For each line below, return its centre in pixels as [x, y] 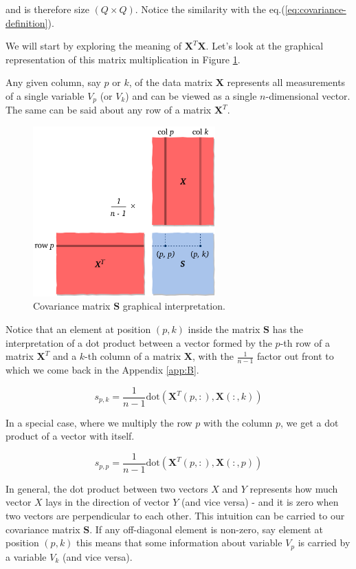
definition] [27, 22]
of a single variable [45, 95]
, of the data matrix [171, 82]
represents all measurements [286, 82]
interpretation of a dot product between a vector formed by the [139, 342]
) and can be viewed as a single [191, 95]
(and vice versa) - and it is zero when [260, 502]
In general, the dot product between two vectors [107, 488]
